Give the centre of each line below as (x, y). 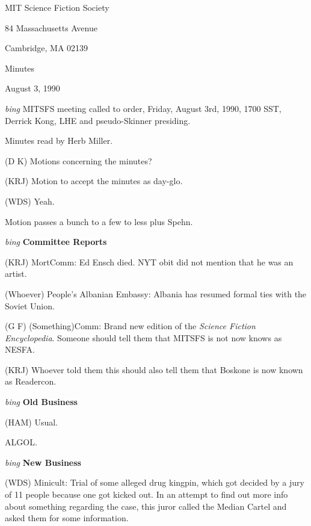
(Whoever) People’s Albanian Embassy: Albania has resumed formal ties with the (156, 293)
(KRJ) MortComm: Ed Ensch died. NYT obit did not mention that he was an (149, 261)
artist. (16, 274)
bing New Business (43, 462)
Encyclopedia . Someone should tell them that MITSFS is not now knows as (143, 337)
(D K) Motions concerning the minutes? (79, 160)
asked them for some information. (67, 518)
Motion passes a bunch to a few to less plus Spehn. (99, 221)
